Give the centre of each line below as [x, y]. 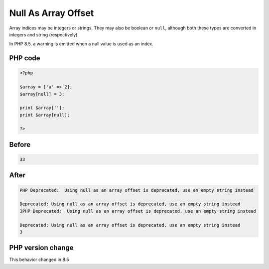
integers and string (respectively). [44, 34]
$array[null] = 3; [42, 94]
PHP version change [42, 248]
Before [20, 144]
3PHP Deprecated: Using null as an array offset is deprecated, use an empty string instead [138, 211]
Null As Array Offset [52, 13]
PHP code [25, 58]
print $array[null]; [45, 115]
